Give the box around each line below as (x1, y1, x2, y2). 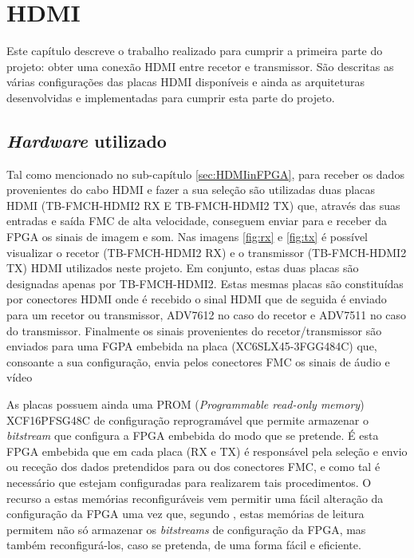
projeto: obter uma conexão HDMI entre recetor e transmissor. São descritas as (6, 57, 394, 74)
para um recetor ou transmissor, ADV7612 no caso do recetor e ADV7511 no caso (6, 307, 407, 323)
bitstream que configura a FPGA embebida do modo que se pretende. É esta (6, 427, 379, 444)
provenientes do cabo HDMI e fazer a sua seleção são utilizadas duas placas (6, 181, 375, 198)
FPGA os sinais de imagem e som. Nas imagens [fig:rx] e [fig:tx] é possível (6, 228, 368, 245)
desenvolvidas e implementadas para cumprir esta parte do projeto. (6, 89, 335, 105)
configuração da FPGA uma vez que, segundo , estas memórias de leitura (6, 505, 365, 522)
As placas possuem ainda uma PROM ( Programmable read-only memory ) (6, 396, 365, 413)
